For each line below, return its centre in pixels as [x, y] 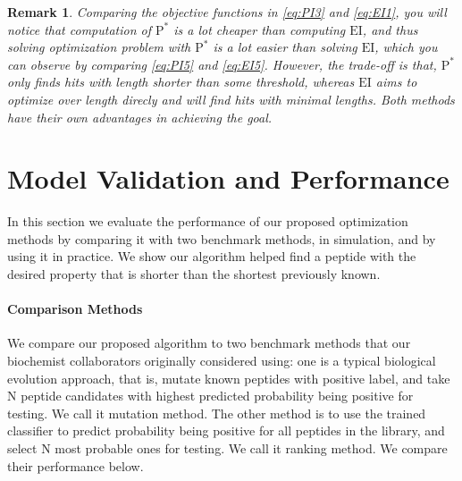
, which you [406, 47]
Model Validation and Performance [228, 178]
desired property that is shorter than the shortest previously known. [194, 274]
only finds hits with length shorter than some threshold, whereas [181, 82]
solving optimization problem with [99, 47]
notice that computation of [79, 29]
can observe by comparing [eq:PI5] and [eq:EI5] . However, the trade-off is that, [222, 64]
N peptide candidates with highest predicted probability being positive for [210, 396]
